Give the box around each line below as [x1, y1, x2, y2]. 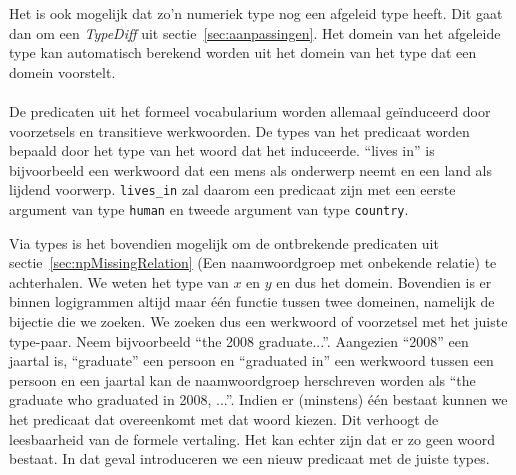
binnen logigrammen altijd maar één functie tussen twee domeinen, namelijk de [9, 291, 495, 312]
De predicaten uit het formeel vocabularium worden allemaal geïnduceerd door [9, 100, 491, 121]
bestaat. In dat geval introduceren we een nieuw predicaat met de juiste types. [9, 448, 490, 469]
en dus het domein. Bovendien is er [276, 271, 492, 292]
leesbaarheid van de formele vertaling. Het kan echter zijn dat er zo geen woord [9, 428, 495, 449]
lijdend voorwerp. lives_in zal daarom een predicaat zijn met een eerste [9, 179, 456, 200]
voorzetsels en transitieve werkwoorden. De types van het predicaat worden [9, 120, 470, 141]
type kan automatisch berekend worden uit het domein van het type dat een [9, 42, 477, 63]
